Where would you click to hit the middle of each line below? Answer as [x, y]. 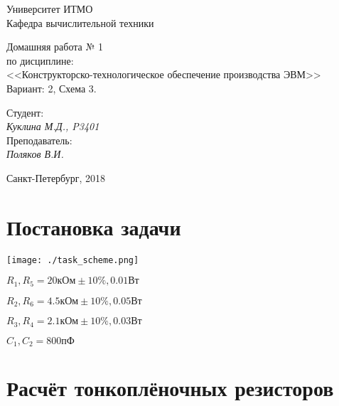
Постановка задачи [94, 226]
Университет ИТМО [50, 9]
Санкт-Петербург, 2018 [56, 177]
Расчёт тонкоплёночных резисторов [170, 388]
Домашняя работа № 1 [55, 47]
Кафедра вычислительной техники [80, 22]
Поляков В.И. [35, 154]
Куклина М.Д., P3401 [53, 126]
